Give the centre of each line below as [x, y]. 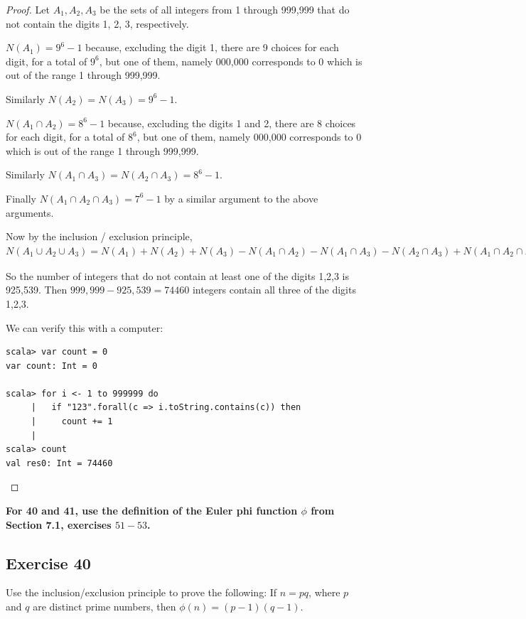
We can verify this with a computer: [85, 327]
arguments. [30, 212]
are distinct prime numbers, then [104, 607]
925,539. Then [37, 290]
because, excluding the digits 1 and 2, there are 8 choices [232, 123]
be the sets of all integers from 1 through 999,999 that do [225, 9]
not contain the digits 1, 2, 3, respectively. [97, 23]
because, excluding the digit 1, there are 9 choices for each [212, 47]
